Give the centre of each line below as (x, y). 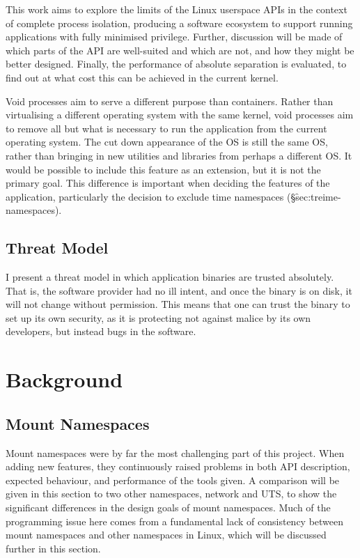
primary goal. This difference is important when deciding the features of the (168, 183)
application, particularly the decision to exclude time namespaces (145, 196)
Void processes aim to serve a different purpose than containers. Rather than (170, 101)
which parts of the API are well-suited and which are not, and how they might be (180, 50)
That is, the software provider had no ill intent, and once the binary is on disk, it (179, 290)
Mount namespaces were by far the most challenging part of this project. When (175, 452)
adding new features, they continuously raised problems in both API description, (178, 466)
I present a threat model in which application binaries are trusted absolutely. (170, 277)
